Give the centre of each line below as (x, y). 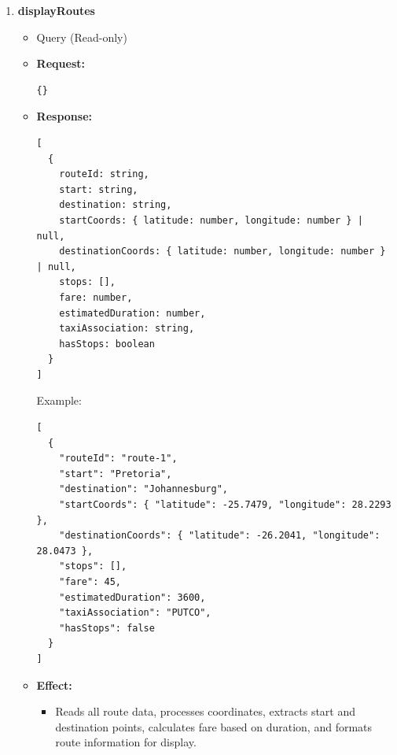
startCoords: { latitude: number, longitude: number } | (211, 220)
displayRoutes (56, 10)
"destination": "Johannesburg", (143, 489)
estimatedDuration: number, (132, 313)
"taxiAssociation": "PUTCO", (135, 613)
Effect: (54, 685)
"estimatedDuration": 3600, (132, 597)
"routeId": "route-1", (118, 459)
